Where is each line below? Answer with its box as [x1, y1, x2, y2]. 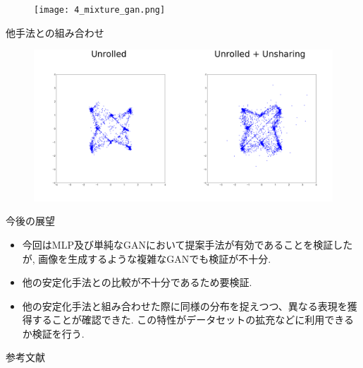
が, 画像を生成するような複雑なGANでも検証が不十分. [22, 251, 271, 266]
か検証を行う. [22, 326, 85, 340]
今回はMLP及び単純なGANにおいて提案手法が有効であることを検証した [22, 237, 353, 251]
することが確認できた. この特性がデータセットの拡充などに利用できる [32, 312, 355, 327]
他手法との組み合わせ [6, 25, 104, 40]
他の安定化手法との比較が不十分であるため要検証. [22, 275, 252, 290]
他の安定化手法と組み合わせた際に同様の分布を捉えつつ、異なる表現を [22, 298, 347, 313]
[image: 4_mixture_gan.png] [34, 5, 166, 15]
